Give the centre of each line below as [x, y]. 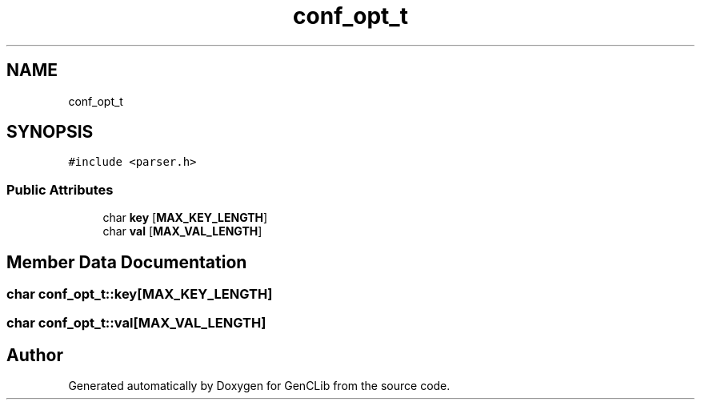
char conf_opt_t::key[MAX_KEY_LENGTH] [140, 294]
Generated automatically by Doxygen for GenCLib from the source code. [259, 386]
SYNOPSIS [50, 132]
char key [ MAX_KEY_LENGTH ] [185, 218]
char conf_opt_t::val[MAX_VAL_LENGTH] [136, 323]
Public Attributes [60, 189]
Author [35, 355]
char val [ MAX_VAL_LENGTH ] [182, 231]
